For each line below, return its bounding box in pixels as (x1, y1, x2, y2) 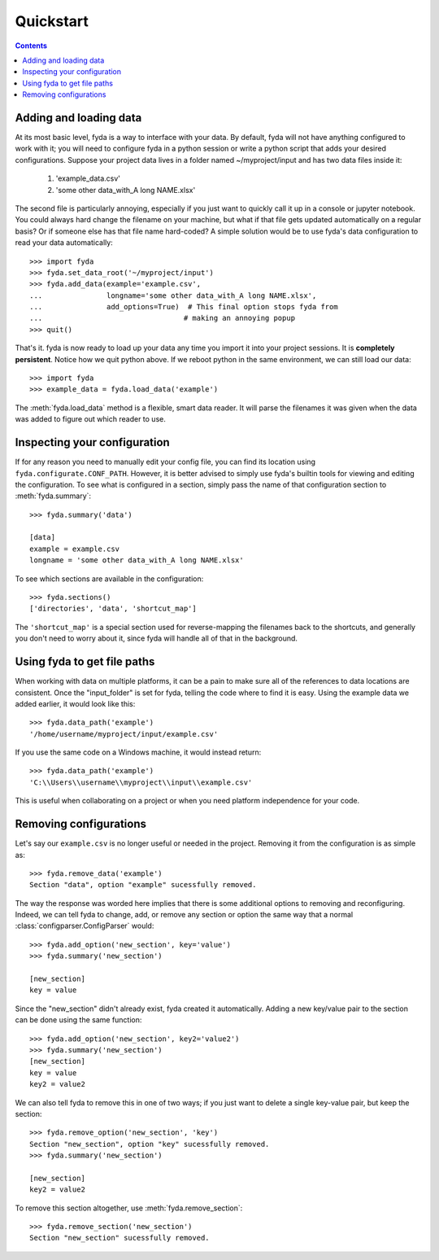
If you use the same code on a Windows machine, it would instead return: (15, 747, 262, 757)
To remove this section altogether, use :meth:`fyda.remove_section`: (15, 1203, 243, 1213)
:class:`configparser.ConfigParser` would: (15, 921, 154, 931)
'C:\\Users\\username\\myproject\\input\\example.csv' (29, 777, 253, 787)
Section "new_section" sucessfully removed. (29, 1233, 211, 1243)
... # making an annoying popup (29, 313, 296, 323)
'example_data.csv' (55, 173, 121, 183)
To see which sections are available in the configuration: (15, 574, 204, 584)
